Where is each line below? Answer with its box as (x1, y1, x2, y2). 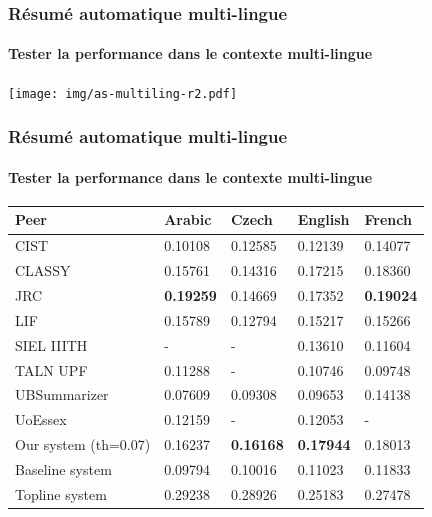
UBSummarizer (15, 384, 109, 405)
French (364, 209, 412, 230)
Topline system (15, 483, 107, 504)
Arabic (164, 209, 212, 230)
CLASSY (15, 260, 71, 281)
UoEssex (15, 409, 67, 430)
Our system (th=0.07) (15, 434, 151, 455)
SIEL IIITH (15, 334, 88, 355)
